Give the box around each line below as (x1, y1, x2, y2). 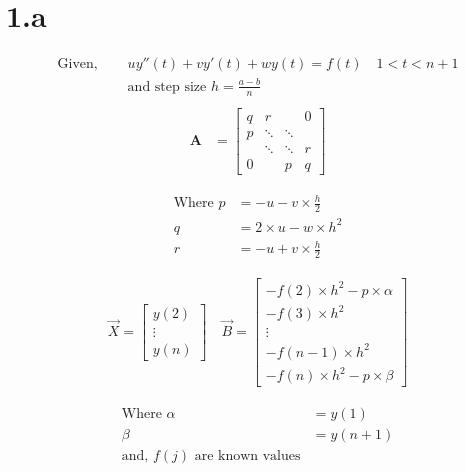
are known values (194, 449, 301, 464)
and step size (127, 79, 207, 94)
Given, (57, 57, 98, 72)
